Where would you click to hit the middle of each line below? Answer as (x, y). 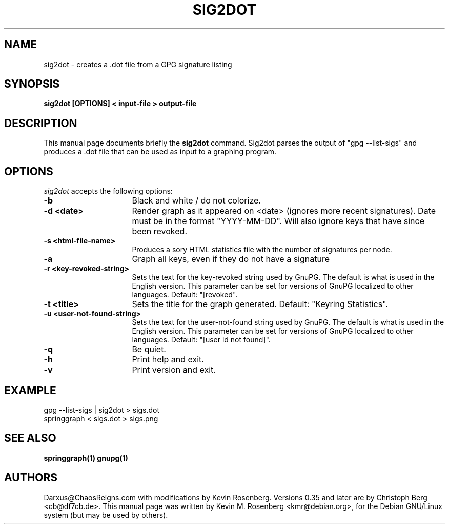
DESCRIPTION (41, 123)
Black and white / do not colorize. (196, 201)
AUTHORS (31, 478)
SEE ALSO (30, 438)
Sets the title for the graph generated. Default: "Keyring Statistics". (260, 304)
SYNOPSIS (32, 84)
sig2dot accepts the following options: (108, 191)
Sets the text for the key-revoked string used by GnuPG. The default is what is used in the (283, 277)
